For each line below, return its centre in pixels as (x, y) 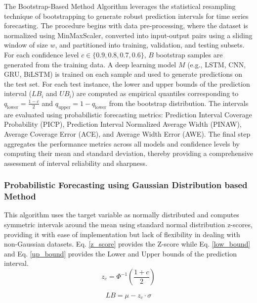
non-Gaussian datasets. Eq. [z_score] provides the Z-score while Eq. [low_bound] (127, 244)
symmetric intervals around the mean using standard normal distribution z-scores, (128, 225)
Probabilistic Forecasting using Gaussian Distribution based (126, 185)
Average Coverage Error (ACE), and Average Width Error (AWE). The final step (127, 133)
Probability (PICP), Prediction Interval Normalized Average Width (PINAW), (123, 124)
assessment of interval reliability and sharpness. (76, 163)
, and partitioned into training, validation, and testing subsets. (150, 45)
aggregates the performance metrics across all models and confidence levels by (122, 143)
